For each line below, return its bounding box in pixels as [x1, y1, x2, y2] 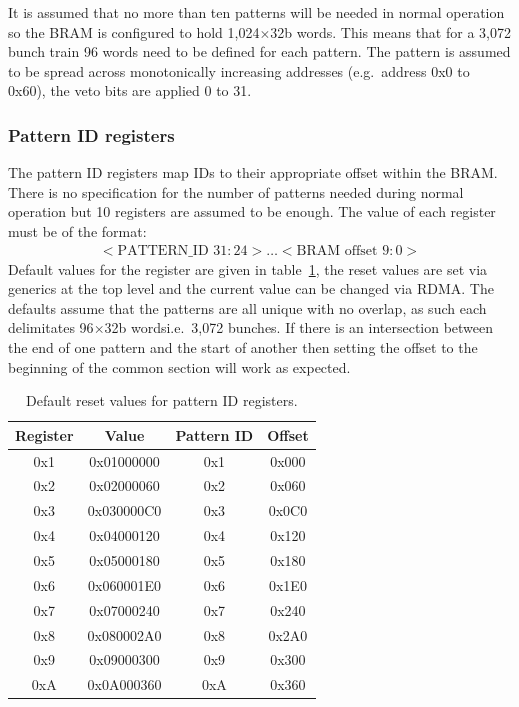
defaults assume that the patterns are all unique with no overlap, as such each [8, 297, 487, 318]
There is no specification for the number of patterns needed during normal [8, 181, 464, 202]
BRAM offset [296, 243, 378, 258]
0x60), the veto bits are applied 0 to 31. [8, 80, 252, 101]
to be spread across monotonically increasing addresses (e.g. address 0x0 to [8, 60, 470, 81]
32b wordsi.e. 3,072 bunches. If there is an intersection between [104, 317, 494, 338]
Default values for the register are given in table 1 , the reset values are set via [8, 258, 488, 279]
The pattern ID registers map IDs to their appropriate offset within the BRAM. [8, 162, 498, 183]
